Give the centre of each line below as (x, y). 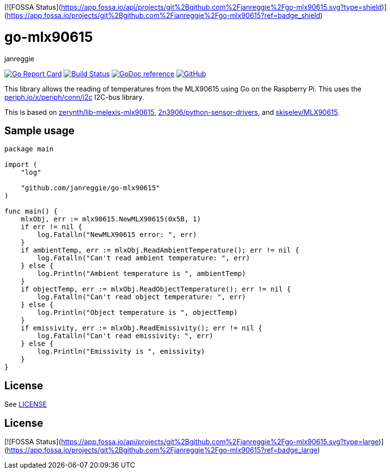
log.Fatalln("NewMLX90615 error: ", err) (117, 235)
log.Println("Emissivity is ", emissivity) (121, 352)
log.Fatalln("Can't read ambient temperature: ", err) (144, 258)
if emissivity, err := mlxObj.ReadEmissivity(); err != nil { (142, 328)
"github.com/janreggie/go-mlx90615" (90, 188)
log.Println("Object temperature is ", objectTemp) (137, 313)
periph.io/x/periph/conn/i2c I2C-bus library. (74, 97)
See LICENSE (26, 404)
